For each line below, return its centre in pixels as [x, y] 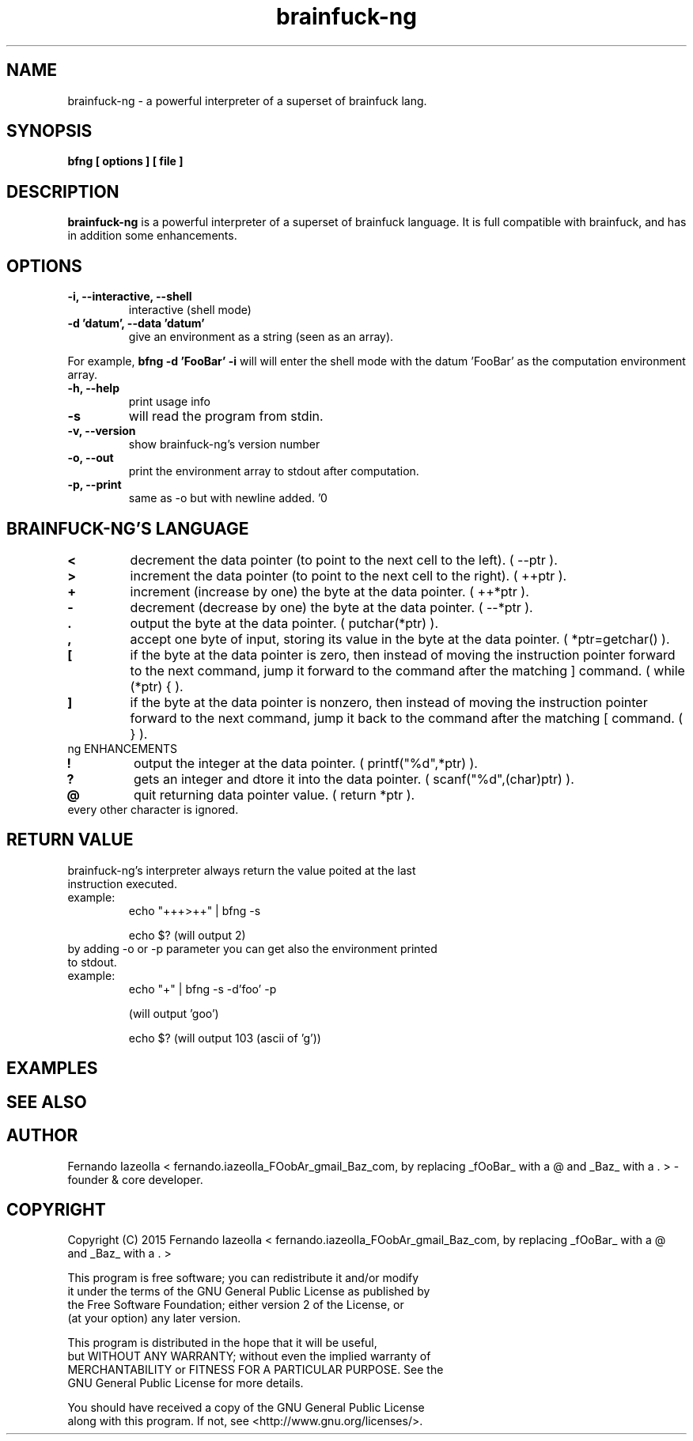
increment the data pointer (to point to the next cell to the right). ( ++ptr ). [348, 575]
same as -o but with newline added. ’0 [228, 498]
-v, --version [102, 431]
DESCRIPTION [63, 191]
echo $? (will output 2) [187, 935]
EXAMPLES [52, 1068]
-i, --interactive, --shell [130, 297]
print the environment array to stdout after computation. [274, 471]
